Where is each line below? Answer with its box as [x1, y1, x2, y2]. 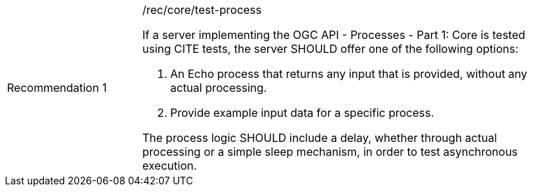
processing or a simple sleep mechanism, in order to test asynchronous [142, 145, 518, 159]
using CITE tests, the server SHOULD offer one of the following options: [142, 42, 518, 56]
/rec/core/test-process [142, 3, 262, 17]
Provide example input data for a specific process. [170, 106, 435, 120]
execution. [142, 159, 197, 173]
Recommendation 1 [7, 81, 107, 95]
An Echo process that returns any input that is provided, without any [170, 67, 527, 81]
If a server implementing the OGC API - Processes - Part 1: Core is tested [142, 28, 525, 42]
